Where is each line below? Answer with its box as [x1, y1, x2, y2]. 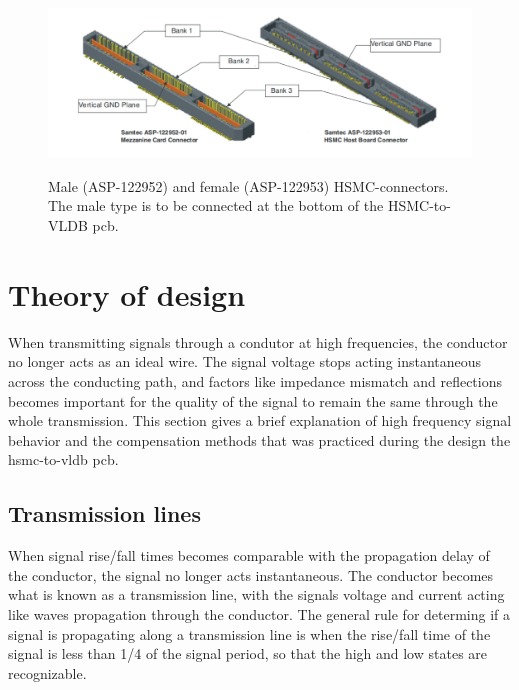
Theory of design [8, 273, 246, 314]
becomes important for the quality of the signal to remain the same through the [8, 390, 498, 411]
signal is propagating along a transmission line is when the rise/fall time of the [8, 623, 491, 644]
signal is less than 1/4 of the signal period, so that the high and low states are [8, 643, 488, 664]
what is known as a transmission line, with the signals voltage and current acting [8, 584, 505, 605]
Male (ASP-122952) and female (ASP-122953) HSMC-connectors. [48, 175, 449, 196]
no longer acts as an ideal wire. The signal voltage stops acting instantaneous [8, 351, 482, 372]
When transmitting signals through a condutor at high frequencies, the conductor [8, 331, 508, 352]
